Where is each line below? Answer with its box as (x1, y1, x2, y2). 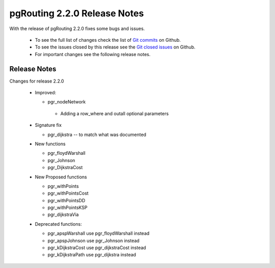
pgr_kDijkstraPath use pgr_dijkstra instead (47, 252, 136, 258)
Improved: (35, 90, 57, 96)
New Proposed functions (35, 174, 88, 180)
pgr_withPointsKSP (47, 204, 88, 211)
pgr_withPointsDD (47, 197, 86, 203)
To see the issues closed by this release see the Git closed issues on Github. (35, 44, 196, 50)
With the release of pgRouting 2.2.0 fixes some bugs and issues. (9, 25, 145, 32)
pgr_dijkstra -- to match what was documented (47, 131, 147, 138)
